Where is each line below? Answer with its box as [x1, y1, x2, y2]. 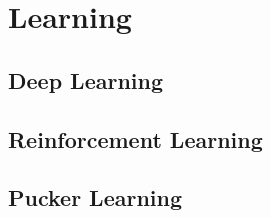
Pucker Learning [8, 182, 183, 213]
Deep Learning [8, 64, 164, 95]
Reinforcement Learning [8, 123, 263, 154]
